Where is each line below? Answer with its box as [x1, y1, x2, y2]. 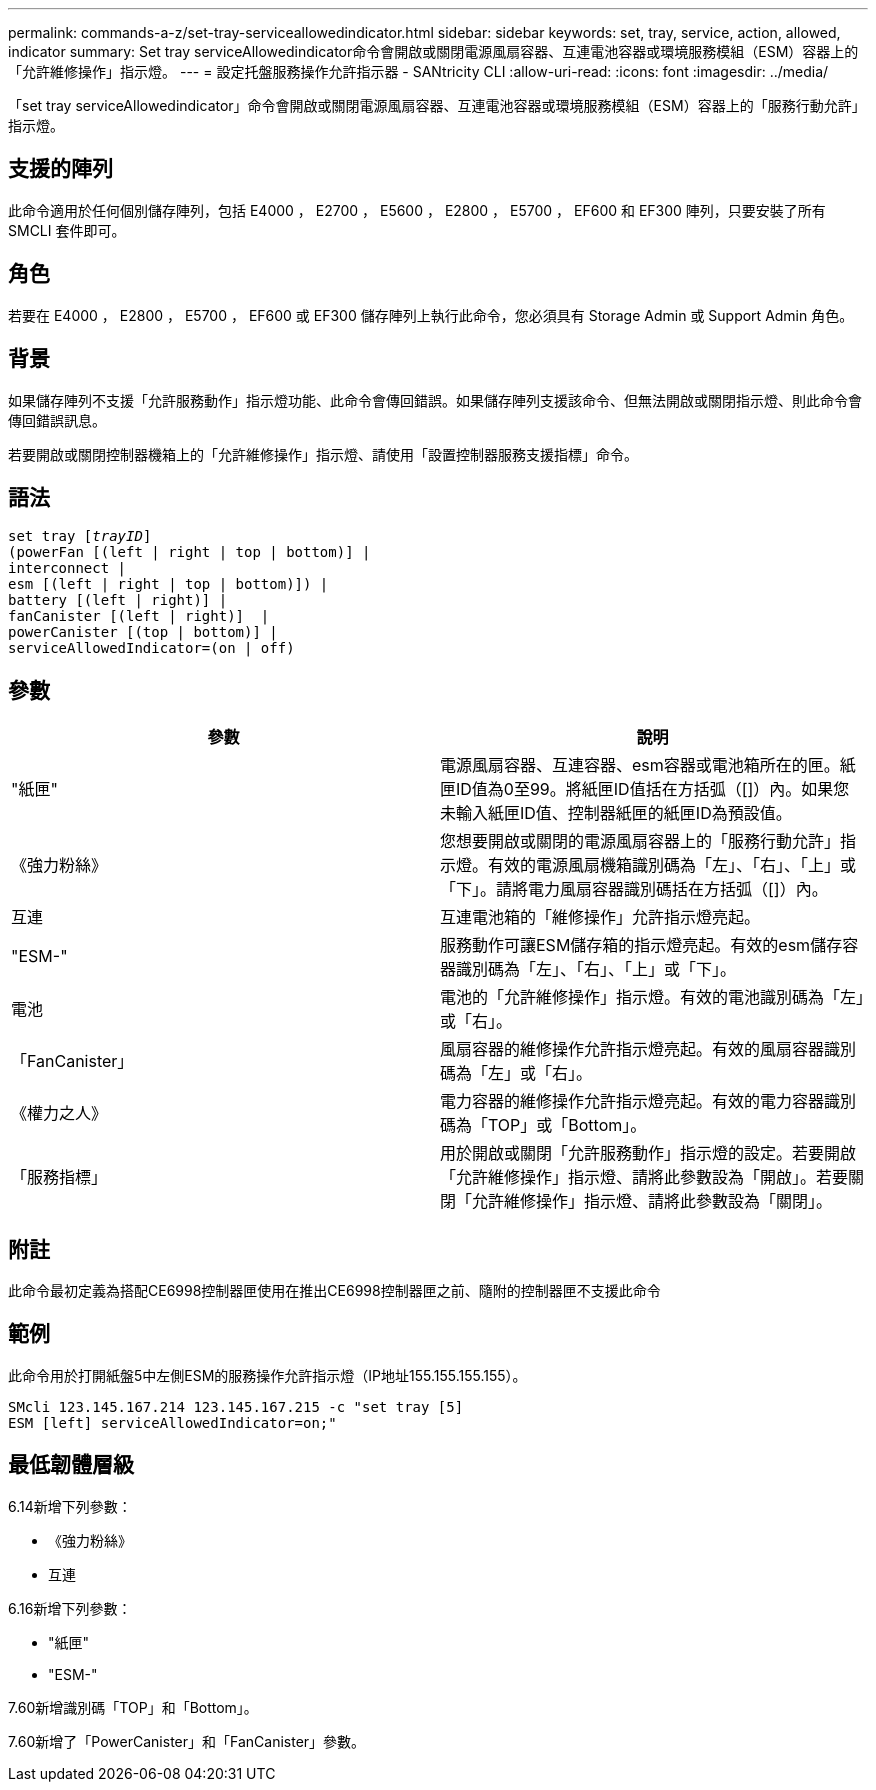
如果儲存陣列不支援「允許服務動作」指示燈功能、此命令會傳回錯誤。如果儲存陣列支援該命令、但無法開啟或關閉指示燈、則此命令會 [8, 391, 862, 409]
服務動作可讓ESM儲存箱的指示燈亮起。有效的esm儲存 [440, 935, 843, 956]
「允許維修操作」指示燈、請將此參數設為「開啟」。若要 [440, 1167, 849, 1188]
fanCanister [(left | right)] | [8, 608, 270, 625]
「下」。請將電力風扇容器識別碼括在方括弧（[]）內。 [440, 879, 828, 900]
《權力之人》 [11, 1103, 108, 1124]
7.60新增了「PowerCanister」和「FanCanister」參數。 [8, 1732, 366, 1750]
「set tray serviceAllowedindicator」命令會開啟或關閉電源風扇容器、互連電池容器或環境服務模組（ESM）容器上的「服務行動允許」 [8, 97, 866, 114]
